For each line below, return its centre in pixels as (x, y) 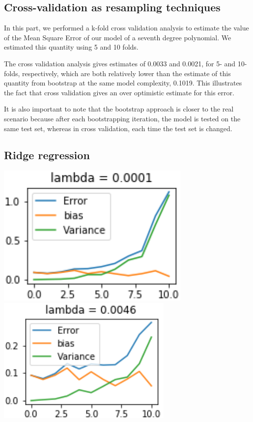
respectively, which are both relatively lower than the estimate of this (126, 73)
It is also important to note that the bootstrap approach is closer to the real (119, 109)
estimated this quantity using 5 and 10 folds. (71, 47)
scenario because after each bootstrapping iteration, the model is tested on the (122, 118)
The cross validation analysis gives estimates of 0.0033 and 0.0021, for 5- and (120, 63)
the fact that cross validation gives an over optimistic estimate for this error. (119, 92)
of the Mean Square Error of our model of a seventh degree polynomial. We (118, 37)
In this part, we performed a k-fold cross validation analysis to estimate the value (126, 28)
